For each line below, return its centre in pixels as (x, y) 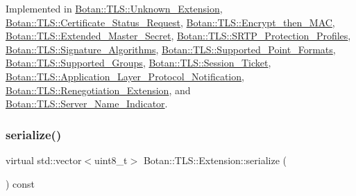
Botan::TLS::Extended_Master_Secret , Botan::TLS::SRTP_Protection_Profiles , (178, 36)
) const (20, 183)
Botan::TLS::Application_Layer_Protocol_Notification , (125, 76)
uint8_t (111, 160)
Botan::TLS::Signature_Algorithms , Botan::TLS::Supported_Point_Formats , (171, 49)
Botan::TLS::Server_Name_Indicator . (87, 104)
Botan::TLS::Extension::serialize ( (215, 160)
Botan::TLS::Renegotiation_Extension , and (98, 90)
